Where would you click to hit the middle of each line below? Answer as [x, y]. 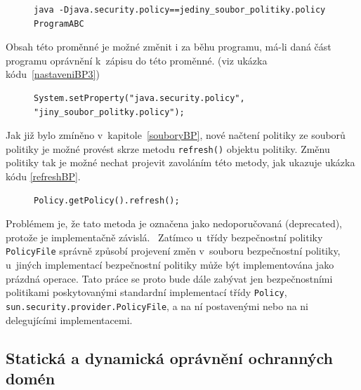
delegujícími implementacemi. [69, 320]
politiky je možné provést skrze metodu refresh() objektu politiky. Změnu [168, 148]
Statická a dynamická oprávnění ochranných [169, 357]
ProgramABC [59, 23]
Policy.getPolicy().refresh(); [107, 200]
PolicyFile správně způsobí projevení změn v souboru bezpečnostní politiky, [173, 251]
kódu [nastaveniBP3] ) [53, 74]
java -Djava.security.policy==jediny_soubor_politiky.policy [180, 10]
